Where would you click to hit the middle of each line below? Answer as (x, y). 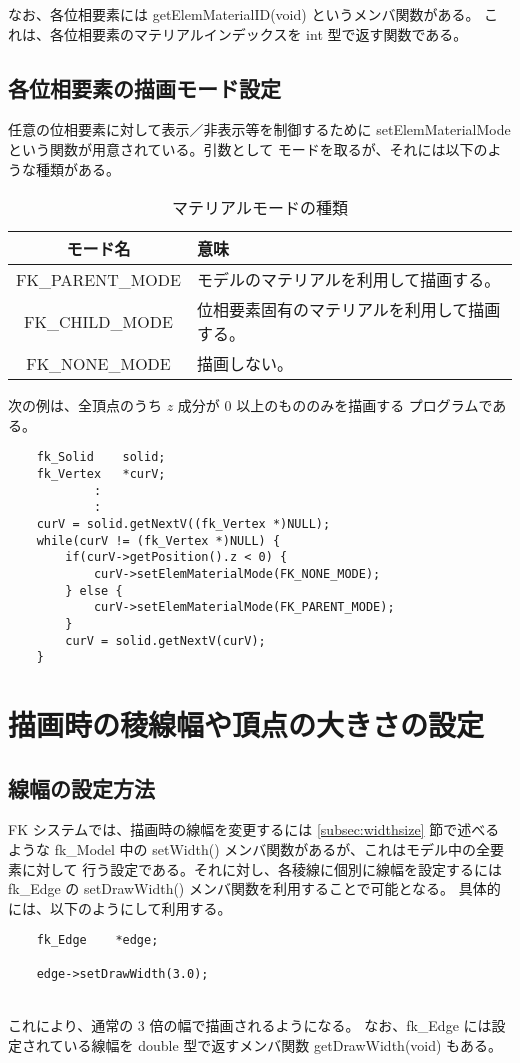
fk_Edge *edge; (97, 940)
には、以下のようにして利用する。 (120, 907)
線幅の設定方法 (81, 787)
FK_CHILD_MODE (98, 321)
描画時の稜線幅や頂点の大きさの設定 (246, 724)
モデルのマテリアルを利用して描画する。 (348, 280)
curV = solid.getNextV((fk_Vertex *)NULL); (183, 523)
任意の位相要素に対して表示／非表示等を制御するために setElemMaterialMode (259, 129)
